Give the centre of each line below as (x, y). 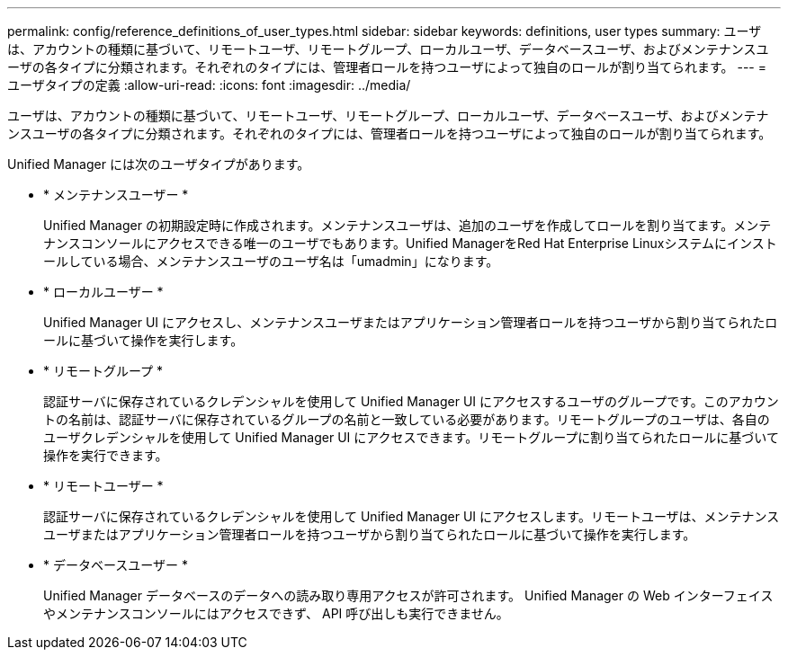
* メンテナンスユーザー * (116, 195)
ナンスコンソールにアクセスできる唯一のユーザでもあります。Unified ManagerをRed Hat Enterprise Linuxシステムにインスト (410, 243)
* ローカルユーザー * (103, 292)
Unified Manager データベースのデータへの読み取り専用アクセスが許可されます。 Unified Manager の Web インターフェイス (408, 595)
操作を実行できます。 (106, 455)
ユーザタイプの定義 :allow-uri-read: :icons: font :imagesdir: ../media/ (209, 85)
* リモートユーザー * (103, 486)
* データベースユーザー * (116, 565)
